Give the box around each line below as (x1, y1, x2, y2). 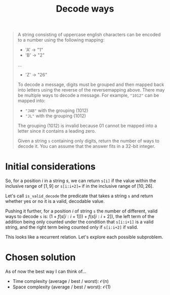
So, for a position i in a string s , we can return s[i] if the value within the (5, 178, 156, 184)
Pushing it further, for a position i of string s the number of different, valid (5, 208, 158, 214)
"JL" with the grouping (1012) (25, 113, 86, 119)
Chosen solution (5, 251, 76, 263)
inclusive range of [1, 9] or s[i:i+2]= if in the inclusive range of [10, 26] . (5, 183, 154, 189)
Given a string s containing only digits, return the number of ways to (17, 138, 159, 144)
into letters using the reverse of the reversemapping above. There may (17, 87, 165, 93)
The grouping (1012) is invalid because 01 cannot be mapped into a (17, 122, 157, 129)
